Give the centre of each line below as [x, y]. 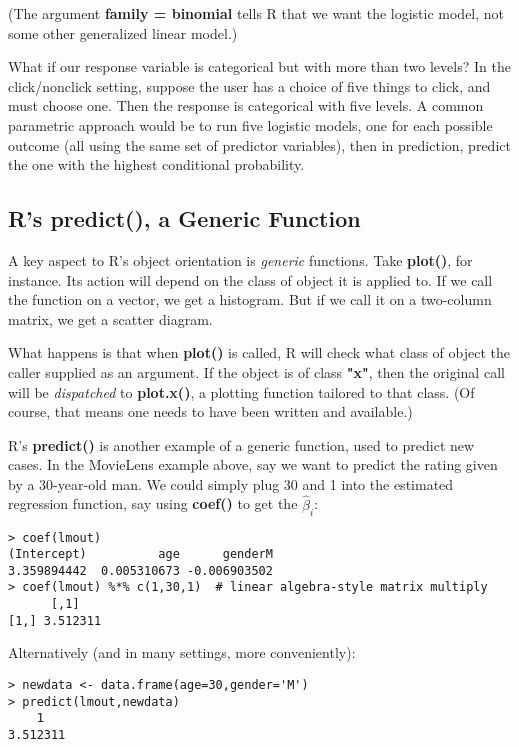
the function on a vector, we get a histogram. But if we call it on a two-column [250, 299]
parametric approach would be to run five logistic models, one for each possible [250, 124]
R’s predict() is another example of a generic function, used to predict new [241, 444]
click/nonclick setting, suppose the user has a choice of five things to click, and [249, 85]
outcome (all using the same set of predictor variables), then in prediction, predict [259, 144]
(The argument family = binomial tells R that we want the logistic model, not [256, 13]
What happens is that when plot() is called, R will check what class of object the [259, 352]
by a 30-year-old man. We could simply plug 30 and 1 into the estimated [231, 483]
